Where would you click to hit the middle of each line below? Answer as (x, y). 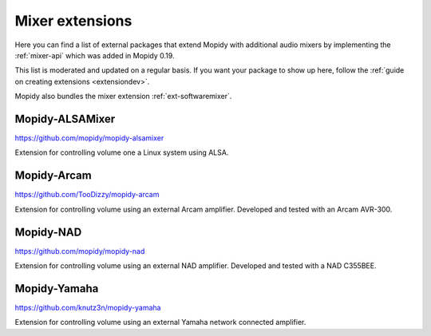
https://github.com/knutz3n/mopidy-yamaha (88, 307)
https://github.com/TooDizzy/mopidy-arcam (87, 195)
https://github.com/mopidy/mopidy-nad (80, 251)
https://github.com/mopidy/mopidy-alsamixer (89, 138)
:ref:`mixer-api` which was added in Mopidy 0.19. (95, 55)
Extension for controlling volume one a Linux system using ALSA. (122, 152)
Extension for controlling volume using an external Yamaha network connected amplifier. (160, 322)
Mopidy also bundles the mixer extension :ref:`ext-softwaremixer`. (123, 97)
